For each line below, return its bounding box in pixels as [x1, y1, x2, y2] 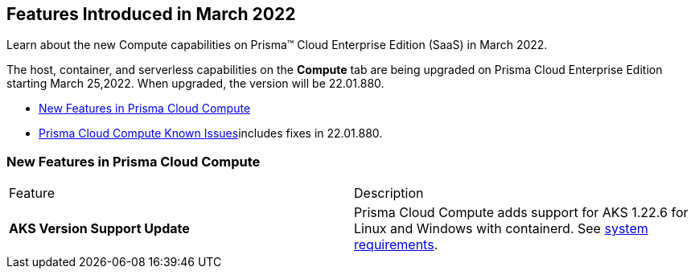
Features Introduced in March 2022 [6, 4, 296, 24]
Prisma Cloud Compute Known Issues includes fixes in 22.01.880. [39, 126, 383, 141]
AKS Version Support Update [9, 220, 190, 237]
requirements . [354, 236, 438, 253]
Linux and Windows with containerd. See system [354, 220, 648, 237]
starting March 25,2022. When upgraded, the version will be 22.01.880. [6, 76, 385, 91]
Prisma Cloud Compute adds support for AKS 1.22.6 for [354, 204, 689, 221]
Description [354, 185, 424, 202]
